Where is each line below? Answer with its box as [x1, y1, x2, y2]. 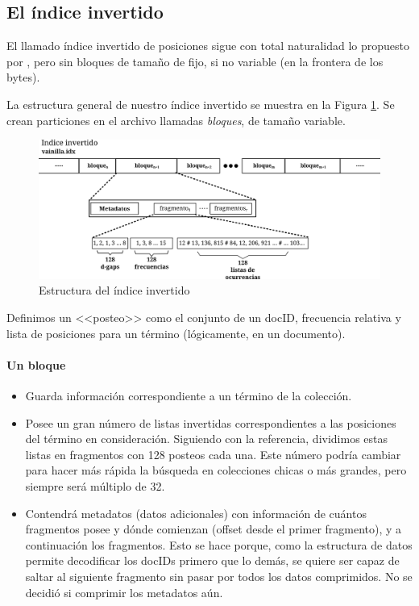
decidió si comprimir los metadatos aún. [25, 583, 223, 600]
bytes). [6, 69, 40, 86]
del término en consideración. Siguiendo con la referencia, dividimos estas [25, 430, 388, 447]
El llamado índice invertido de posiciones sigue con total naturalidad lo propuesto [6, 37, 409, 54]
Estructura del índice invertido [39, 282, 190, 299]
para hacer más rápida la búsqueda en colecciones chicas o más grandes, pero [25, 462, 407, 479]
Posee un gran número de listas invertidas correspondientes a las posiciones [25, 414, 396, 431]
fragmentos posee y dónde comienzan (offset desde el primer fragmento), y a [25, 520, 402, 537]
